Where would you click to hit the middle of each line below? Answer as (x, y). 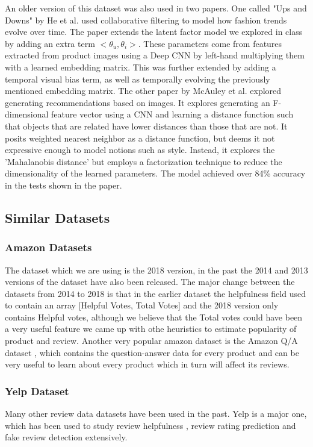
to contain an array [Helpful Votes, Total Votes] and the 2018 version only (142, 305)
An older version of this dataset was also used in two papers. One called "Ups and (156, 8)
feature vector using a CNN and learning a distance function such (172, 114)
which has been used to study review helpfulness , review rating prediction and (150, 425)
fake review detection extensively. (66, 437)
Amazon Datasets (48, 247)
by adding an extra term (50, 43)
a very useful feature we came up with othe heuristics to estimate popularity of (151, 329)
